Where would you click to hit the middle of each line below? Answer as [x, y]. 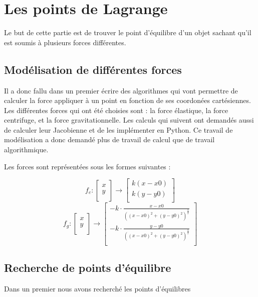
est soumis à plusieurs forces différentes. [65, 42]
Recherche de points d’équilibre [88, 267]
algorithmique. [26, 150]
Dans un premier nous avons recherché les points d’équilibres [97, 288]
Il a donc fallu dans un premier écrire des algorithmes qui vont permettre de [121, 90]
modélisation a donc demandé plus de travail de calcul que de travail [109, 139]
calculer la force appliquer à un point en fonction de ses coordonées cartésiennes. [127, 100]
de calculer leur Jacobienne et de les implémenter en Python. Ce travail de [118, 129]
